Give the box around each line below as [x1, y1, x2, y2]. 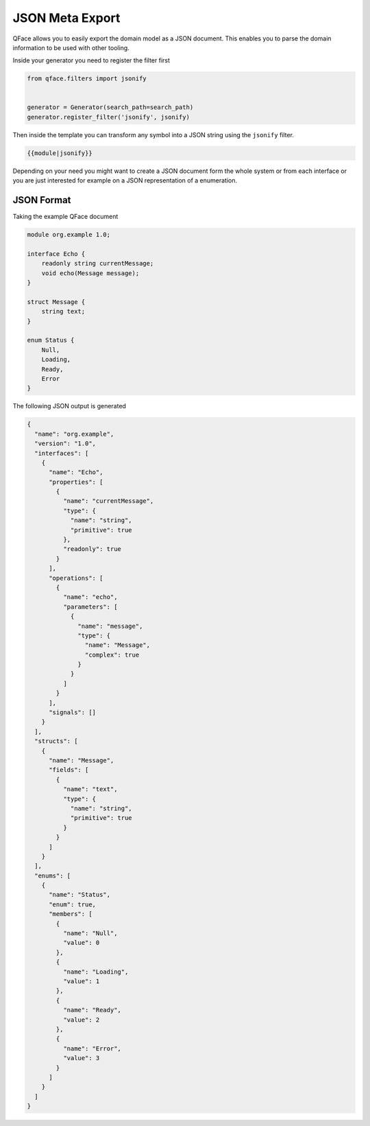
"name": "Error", [62, 1044, 121, 1053]
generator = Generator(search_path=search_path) [27, 104, 194, 111]
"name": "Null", [62, 930, 118, 937]
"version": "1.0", [34, 440, 96, 447]
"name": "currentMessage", [62, 497, 154, 505]
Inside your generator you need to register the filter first [12, 56, 171, 64]
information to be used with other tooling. [12, 43, 129, 51]
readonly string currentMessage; [41, 259, 154, 268]
